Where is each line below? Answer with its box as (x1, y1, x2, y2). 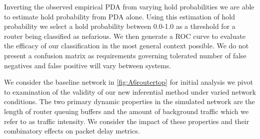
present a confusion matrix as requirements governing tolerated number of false (4, 50, 246, 60)
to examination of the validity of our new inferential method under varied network (4, 86, 256, 97)
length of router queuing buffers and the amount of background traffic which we (4, 106, 249, 116)
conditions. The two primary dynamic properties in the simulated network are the (4, 96, 255, 107)
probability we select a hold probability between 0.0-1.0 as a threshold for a (4, 21, 235, 31)
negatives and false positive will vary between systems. (4, 60, 171, 70)
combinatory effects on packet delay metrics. (4, 126, 140, 136)
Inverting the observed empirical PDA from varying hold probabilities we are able (4, 1, 254, 11)
